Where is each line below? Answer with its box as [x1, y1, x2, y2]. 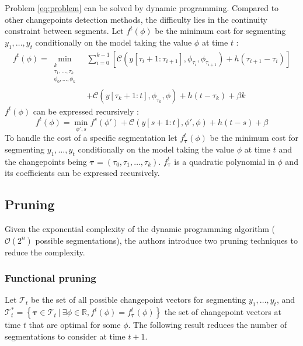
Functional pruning [5, 271, 96, 285]
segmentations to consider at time [5, 330, 126, 342]
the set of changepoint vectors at [164, 306, 281, 318]
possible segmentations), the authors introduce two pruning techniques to [35, 234, 298, 246]
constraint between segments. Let [5, 25, 124, 37]
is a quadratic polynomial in [174, 155, 275, 167]
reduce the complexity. [5, 245, 85, 258]
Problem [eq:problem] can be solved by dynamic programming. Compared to [5, 2, 279, 13]
